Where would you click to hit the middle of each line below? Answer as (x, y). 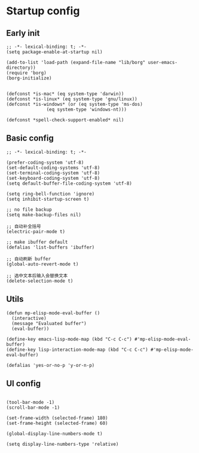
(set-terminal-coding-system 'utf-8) (53, 173)
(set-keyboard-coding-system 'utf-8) (53, 178)
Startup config (43, 11)
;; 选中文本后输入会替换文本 (37, 276)
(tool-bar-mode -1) (30, 403)
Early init (23, 33)
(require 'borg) (26, 73)
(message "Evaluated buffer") (49, 323)
